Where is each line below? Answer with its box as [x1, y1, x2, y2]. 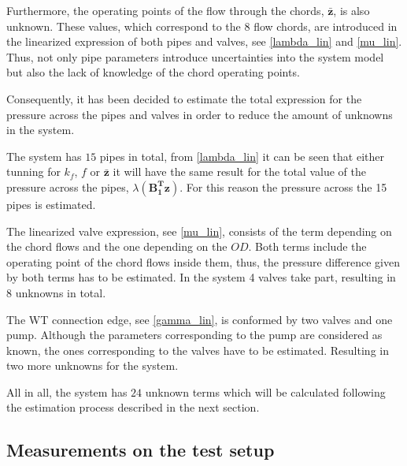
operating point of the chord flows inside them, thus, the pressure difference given [6, 253, 400, 270]
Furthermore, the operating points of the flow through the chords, [6, 2, 324, 18]
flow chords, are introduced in [253, 17, 398, 34]
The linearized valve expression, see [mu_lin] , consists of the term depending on [6, 222, 392, 239]
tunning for [6, 163, 61, 180]
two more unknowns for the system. [6, 357, 179, 374]
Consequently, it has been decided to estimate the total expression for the [6, 90, 362, 106]
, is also [333, 2, 370, 18]
